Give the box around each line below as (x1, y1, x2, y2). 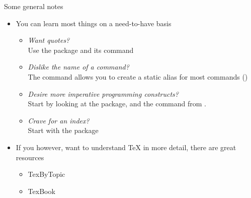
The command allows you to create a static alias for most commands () (28, 71, 248, 82)
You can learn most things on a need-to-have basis (16, 18, 172, 28)
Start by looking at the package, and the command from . (28, 98, 206, 109)
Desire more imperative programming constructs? (28, 88, 179, 99)
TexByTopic (28, 169, 65, 179)
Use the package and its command (28, 44, 134, 55)
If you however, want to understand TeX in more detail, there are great (16, 142, 236, 152)
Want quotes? (28, 35, 70, 45)
